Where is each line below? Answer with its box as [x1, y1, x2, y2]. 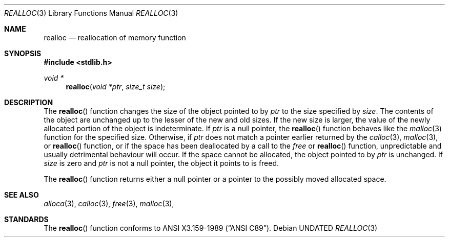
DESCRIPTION [4, 98, 53, 107]
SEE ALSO [4, 190, 39, 199]
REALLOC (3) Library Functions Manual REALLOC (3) [4, 9, 178, 17]
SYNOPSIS [4, 49, 42, 58]
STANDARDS [4, 215, 49, 224]
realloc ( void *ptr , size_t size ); [66, 82, 166, 91]
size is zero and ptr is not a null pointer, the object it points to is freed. [44, 159, 279, 167]
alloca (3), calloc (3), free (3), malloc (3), [44, 199, 174, 208]
